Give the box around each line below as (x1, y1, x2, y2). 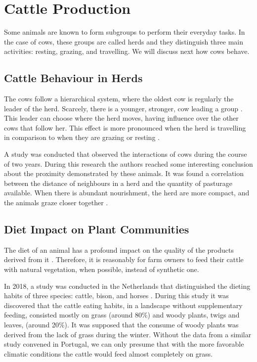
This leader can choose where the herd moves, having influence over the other (4, 113, 239, 123)
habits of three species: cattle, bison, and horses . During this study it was (4, 290, 229, 301)
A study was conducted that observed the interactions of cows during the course (4, 149, 247, 159)
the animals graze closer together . (4, 197, 108, 208)
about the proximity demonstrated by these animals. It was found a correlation (4, 168, 244, 179)
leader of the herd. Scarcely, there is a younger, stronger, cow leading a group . (4, 103, 243, 113)
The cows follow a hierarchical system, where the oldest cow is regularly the (4, 93, 234, 104)
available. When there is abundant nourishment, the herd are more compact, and (4, 187, 250, 198)
